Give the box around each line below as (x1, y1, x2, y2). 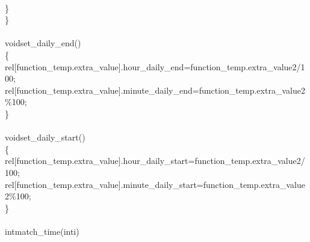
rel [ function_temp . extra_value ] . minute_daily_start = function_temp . (5, 178, 261, 190)
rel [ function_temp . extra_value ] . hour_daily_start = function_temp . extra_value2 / (5, 154, 305, 167)
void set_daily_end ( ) (5, 37, 81, 49)
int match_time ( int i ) (5, 225, 79, 237)
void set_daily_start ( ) (5, 131, 85, 144)
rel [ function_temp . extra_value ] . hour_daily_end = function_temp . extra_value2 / (5, 60, 301, 73)
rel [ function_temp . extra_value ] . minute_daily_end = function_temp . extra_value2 (5, 83, 305, 96)
